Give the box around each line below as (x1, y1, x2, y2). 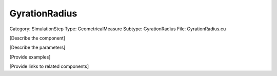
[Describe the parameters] (9, 44, 66, 51)
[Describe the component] (9, 35, 66, 41)
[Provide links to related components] (9, 63, 89, 69)
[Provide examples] (9, 54, 51, 60)
